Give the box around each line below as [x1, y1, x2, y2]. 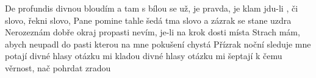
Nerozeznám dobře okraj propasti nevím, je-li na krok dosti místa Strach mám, [5, 26, 300, 38]
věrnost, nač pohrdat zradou [5, 61, 111, 74]
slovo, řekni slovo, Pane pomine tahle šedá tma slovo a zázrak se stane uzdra [5, 13, 292, 26]
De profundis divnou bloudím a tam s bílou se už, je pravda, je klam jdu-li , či [5, 2, 298, 14]
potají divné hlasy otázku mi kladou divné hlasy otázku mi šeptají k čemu [5, 49, 282, 62]
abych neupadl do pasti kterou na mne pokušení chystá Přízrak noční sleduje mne [5, 37, 311, 50]
